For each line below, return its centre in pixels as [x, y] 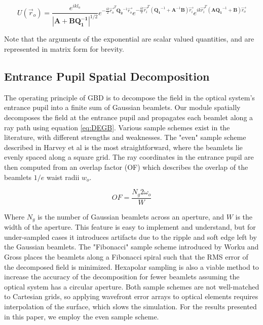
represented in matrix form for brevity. [64, 49]
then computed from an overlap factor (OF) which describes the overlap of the [126, 167]
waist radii [63, 177]
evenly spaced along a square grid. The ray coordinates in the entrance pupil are [129, 157]
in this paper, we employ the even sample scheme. [82, 316]
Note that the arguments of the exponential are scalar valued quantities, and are [129, 39]
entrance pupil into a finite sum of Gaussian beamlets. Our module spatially [122, 107]
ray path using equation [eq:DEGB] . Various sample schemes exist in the [117, 127]
